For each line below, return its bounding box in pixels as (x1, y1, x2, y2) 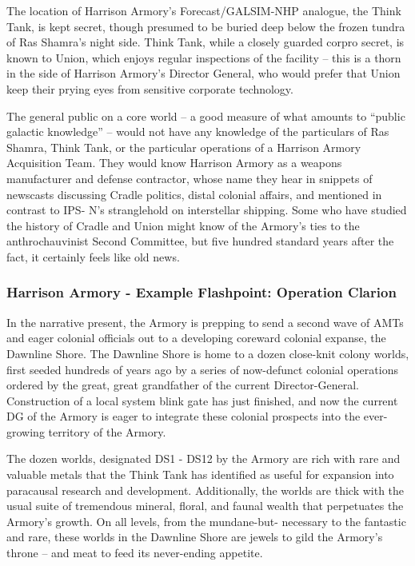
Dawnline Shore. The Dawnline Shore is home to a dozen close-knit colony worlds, (6, 345, 409, 361)
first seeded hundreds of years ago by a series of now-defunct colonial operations (6, 361, 398, 377)
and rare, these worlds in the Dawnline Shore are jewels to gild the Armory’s (6, 528, 383, 545)
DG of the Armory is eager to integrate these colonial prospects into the (6, 408, 361, 424)
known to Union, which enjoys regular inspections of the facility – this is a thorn (6, 49, 401, 66)
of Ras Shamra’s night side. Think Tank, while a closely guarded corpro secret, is (6, 34, 405, 50)
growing (6, 423, 45, 440)
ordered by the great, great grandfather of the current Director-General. (6, 377, 359, 393)
